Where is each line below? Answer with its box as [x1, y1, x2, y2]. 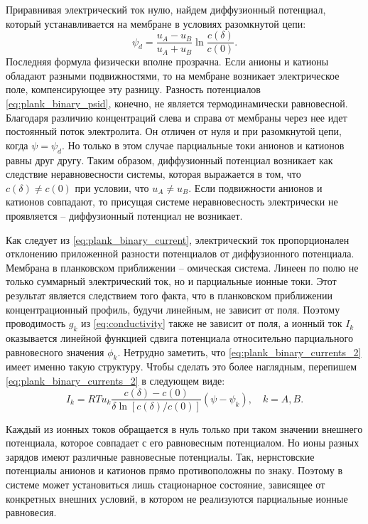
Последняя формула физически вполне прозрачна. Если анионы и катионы [6, 54, 329, 69]
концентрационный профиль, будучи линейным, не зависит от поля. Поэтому [6, 301, 340, 316]
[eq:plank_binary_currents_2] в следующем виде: [6, 373, 225, 387]
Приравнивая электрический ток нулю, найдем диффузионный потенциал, [6, 2, 326, 16]
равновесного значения [6, 344, 104, 359]
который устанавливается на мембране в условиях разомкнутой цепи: [6, 16, 306, 31]
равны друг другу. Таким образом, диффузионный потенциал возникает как [6, 152, 333, 167]
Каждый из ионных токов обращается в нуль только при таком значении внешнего [6, 421, 363, 436]
